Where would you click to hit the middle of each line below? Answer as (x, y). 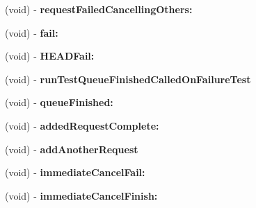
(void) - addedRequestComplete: (82, 125)
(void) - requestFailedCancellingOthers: (99, 9)
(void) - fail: (32, 32)
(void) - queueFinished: (59, 102)
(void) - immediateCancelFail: (75, 172)
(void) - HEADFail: (50, 56)
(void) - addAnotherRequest (72, 149)
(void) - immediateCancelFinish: (81, 195)
